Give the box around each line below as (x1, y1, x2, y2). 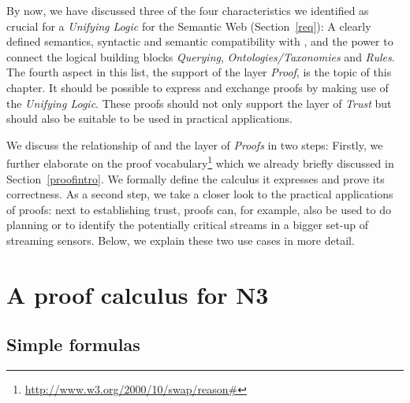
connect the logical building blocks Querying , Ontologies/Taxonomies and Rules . (6, 48, 395, 65)
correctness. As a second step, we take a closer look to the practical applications (6, 186, 393, 202)
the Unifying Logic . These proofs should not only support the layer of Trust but (6, 94, 392, 111)
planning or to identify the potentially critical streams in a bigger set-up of (6, 216, 368, 233)
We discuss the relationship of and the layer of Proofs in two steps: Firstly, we (6, 136, 383, 153)
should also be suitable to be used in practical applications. (6, 110, 293, 127)
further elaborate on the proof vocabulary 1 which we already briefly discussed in (6, 153, 394, 171)
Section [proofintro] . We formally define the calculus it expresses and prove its (6, 170, 385, 187)
